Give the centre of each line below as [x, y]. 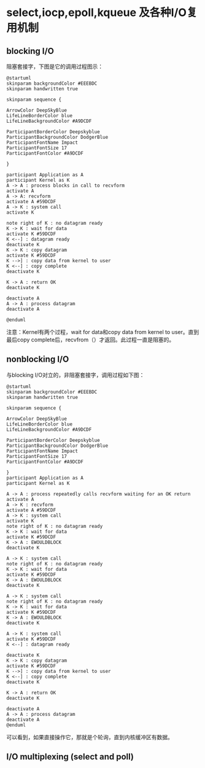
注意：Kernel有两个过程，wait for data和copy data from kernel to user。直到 [103, 332]
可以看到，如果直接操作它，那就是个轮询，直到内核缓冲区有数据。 [90, 737]
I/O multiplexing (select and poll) [70, 757]
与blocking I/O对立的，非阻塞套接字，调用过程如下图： [75, 374]
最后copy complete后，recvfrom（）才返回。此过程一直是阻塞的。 [91, 339]
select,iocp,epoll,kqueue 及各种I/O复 [102, 13]
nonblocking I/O [38, 359]
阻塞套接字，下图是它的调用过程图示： [55, 66]
